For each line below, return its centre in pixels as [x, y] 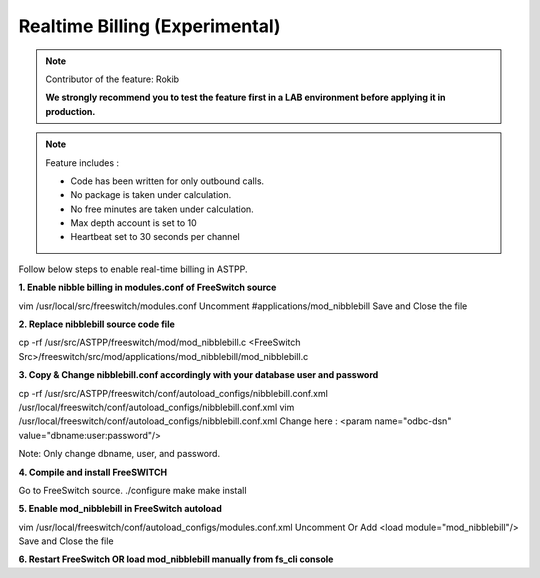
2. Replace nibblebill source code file [96, 324]
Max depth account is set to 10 [133, 223]
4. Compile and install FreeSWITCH [93, 472]
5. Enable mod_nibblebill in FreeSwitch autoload [120, 509]
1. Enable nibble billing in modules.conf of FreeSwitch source [147, 287]
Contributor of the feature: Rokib [112, 79]
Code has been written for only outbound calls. [167, 181]
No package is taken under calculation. [151, 195]
